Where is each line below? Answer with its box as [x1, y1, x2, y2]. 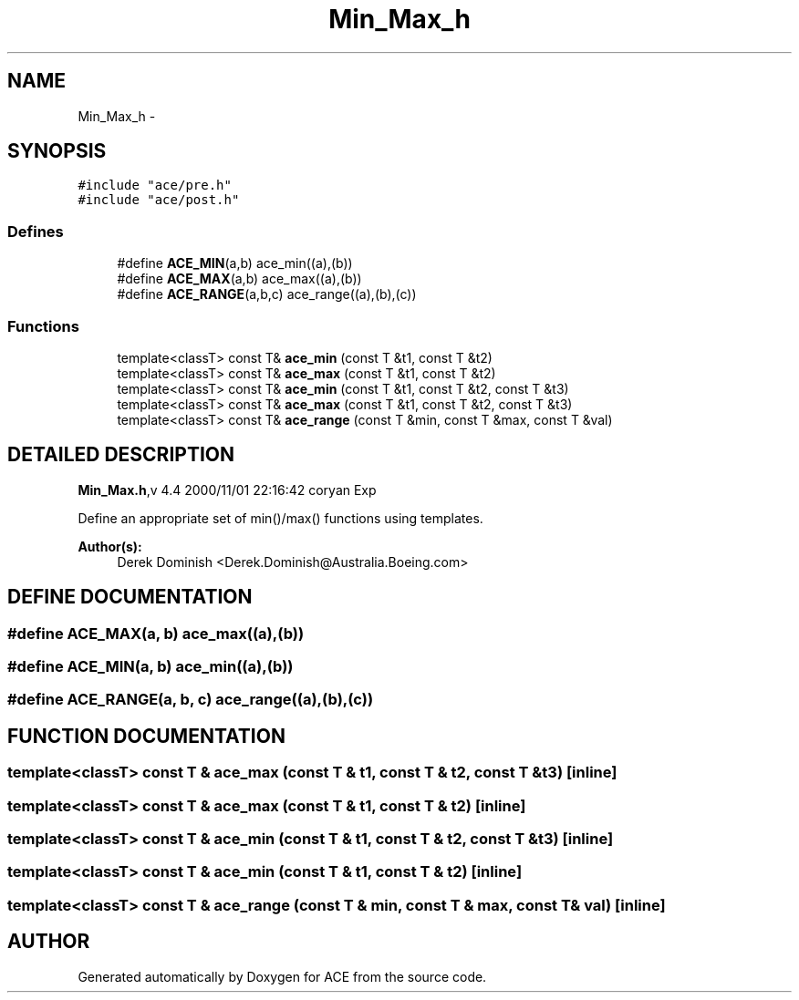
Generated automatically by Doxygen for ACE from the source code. [78, 968, 487, 985]
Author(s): [78, 538, 142, 554]
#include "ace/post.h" [78, 192, 240, 208]
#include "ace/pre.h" [78, 178, 232, 193]
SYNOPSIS [7, 139, 107, 163]
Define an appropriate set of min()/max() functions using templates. [78, 510, 483, 526]
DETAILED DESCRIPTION [7, 443, 235, 467]
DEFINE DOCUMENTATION [7, 585, 253, 609]
